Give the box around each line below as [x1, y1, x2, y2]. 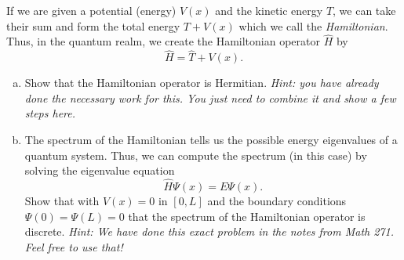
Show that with [24, 193, 100, 208]
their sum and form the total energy [6, 17, 180, 34]
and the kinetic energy [215, 2, 323, 18]
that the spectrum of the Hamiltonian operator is [128, 208, 366, 224]
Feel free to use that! [24, 238, 123, 255]
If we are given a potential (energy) [6, 2, 177, 18]
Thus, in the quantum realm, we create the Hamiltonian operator [6, 33, 321, 49]
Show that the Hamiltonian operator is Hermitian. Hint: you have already [24, 74, 379, 91]
